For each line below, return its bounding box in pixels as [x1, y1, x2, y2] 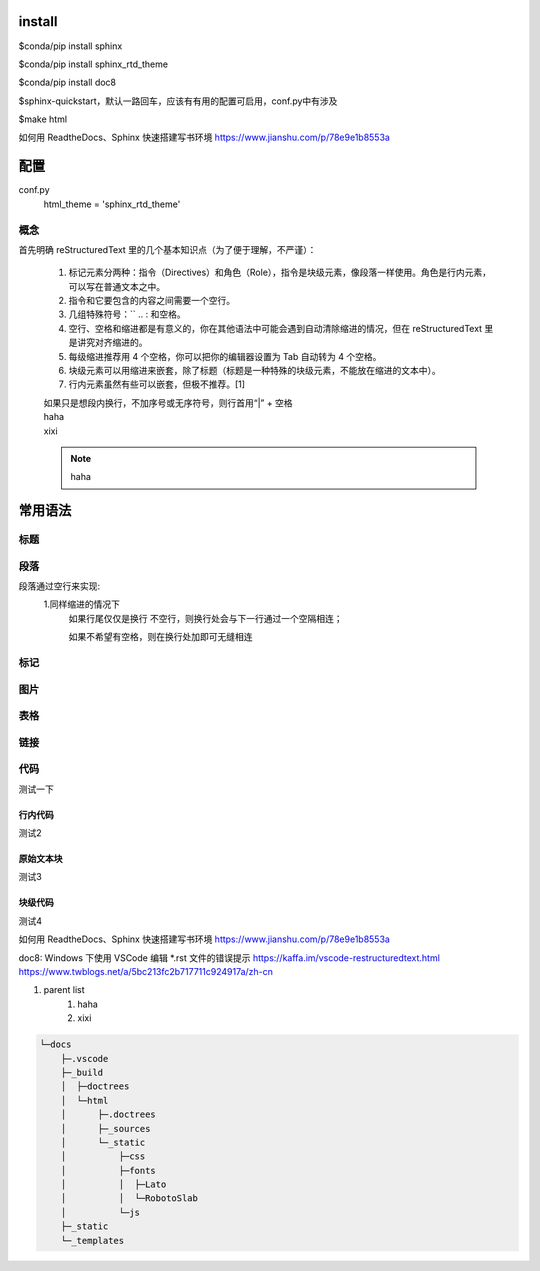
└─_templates [60, 1235, 125, 1246]
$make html [18, 113, 68, 125]
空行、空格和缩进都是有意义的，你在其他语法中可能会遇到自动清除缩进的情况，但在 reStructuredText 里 [68, 322, 494, 334]
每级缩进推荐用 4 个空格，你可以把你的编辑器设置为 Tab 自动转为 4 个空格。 [68, 350, 382, 362]
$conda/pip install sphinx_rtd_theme [18, 58, 169, 70]
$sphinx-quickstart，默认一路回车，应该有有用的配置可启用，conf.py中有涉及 [18, 95, 338, 107]
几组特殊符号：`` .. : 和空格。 [68, 308, 186, 320]
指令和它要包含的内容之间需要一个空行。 [68, 295, 235, 307]
